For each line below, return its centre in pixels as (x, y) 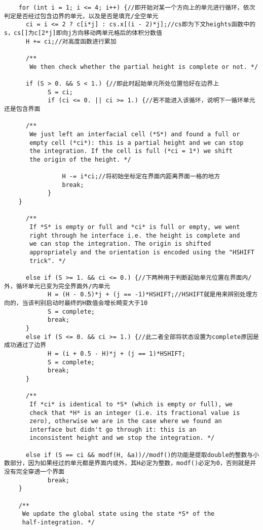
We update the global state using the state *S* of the (118, 514)
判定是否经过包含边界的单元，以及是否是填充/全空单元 (81, 16)
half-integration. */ (58, 523)
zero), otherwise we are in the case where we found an (126, 421)
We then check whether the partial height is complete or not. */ (144, 67)
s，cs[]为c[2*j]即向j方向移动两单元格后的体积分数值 (83, 33)
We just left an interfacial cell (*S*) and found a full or (135, 134)
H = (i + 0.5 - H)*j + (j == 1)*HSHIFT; (116, 353)
